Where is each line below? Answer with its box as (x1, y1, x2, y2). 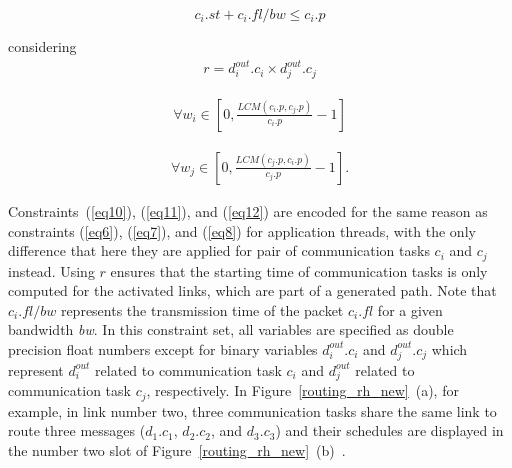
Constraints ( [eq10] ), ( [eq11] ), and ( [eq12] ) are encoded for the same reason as (8, 200, 488, 221)
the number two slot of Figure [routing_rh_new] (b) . (8, 440, 346, 461)
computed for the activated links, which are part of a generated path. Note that (8, 280, 497, 301)
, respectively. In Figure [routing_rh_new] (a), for (146, 380, 459, 401)
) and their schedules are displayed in (275, 420, 504, 441)
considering (8, 36, 77, 56)
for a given (377, 299, 443, 320)
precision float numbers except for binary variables (8, 338, 318, 359)
